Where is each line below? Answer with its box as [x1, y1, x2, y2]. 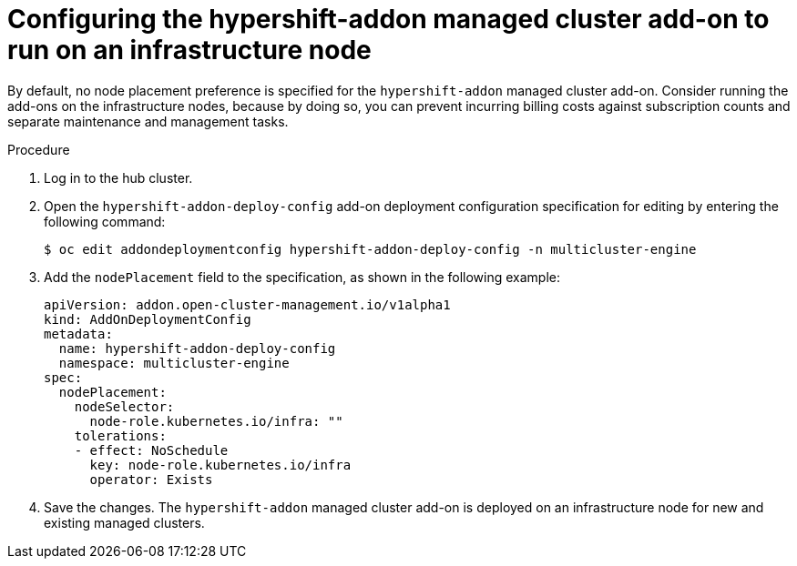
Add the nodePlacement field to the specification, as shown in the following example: [44, 268, 561, 285]
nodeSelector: [74, 399, 175, 414]
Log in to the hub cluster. [44, 169, 193, 186]
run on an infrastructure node [7, 35, 372, 66]
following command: [44, 213, 166, 229]
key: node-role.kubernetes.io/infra [89, 457, 352, 472]
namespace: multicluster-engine [58, 355, 290, 370]
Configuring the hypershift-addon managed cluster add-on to [7, 4, 770, 35]
